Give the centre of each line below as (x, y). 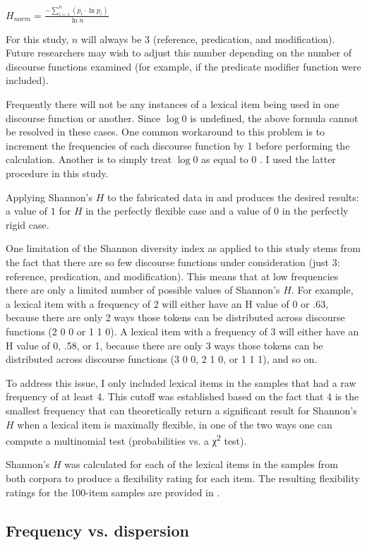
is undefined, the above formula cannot (274, 118)
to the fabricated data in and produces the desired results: (233, 197)
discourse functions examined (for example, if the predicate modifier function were (183, 66)
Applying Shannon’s (49, 197)
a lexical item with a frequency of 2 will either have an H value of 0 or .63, (167, 303)
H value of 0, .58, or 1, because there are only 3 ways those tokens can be (164, 345)
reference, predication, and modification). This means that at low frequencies (172, 276)
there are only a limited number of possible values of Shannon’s (143, 290)
